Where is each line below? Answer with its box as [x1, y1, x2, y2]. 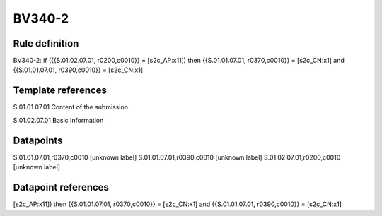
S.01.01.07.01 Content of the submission [13, 103, 129, 112]
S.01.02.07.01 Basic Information [13, 116, 104, 124]
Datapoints [13, 134, 63, 146]
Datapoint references [13, 181, 110, 193]
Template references [13, 85, 108, 97]
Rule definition [13, 37, 79, 49]
